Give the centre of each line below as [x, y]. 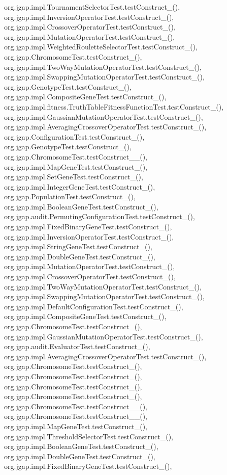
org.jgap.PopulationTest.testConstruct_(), [70, 196]
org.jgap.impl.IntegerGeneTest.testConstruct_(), [80, 186]
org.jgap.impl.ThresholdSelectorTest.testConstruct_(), [89, 436]
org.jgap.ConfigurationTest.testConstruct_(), [74, 136]
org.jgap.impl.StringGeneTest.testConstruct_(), [78, 246]
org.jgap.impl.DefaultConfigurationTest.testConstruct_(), [94, 306]
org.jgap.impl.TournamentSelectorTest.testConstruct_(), [92, 7]
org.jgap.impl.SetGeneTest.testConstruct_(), [74, 177]
